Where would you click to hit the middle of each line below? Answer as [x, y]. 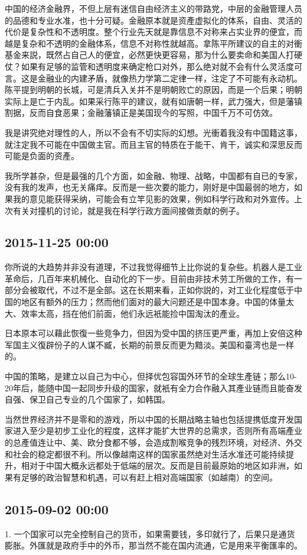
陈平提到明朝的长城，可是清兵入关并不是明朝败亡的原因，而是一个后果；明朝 [153, 90]
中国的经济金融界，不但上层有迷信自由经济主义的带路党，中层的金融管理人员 [153, 8]
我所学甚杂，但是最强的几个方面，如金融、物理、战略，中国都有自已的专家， [153, 175]
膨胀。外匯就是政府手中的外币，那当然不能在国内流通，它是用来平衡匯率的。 [153, 545]
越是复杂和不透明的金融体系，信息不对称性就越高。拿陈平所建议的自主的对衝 [153, 43]
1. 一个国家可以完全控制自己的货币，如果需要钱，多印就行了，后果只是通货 [150, 533]
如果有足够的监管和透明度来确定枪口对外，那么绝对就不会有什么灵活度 [157, 66]
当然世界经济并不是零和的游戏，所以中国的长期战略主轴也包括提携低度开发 [149, 419]
